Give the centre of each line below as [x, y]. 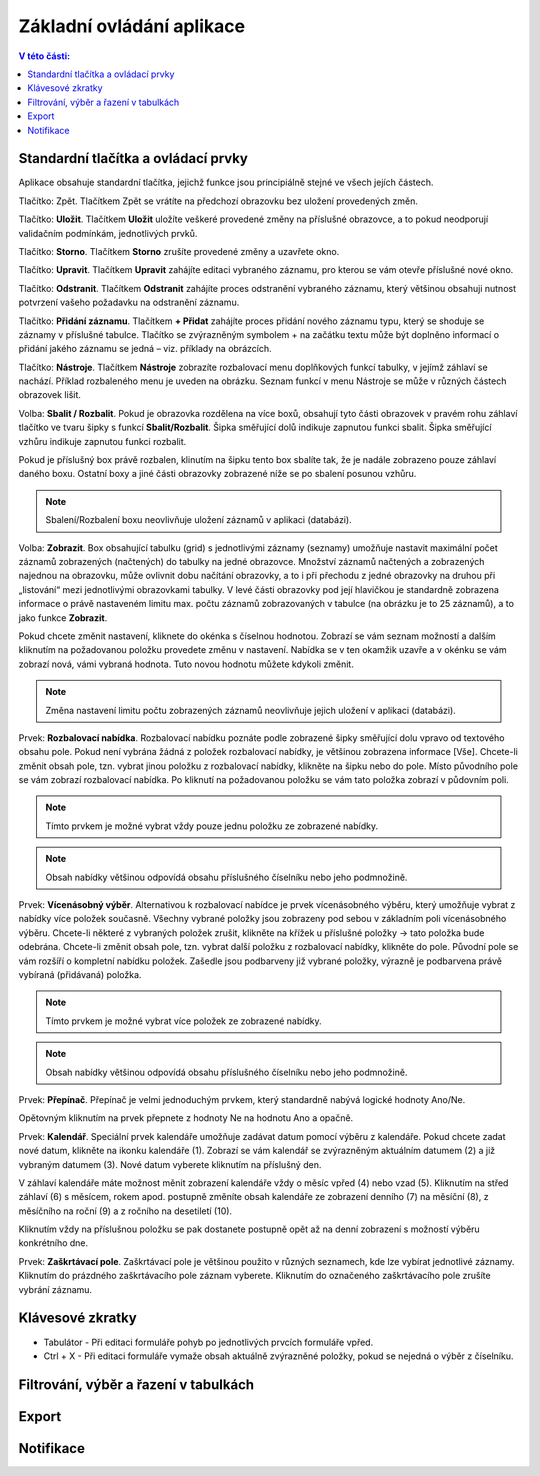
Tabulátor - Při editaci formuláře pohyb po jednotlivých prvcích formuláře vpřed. [208, 1342]
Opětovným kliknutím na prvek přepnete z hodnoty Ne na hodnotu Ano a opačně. [186, 1118]
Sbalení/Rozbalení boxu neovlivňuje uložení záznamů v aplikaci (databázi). [198, 520]
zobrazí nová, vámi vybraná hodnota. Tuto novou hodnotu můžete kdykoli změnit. [186, 664]
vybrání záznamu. [55, 1289]
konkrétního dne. [53, 1243]
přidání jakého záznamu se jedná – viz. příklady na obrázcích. [145, 349]
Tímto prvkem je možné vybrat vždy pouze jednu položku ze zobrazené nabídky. [212, 826]
